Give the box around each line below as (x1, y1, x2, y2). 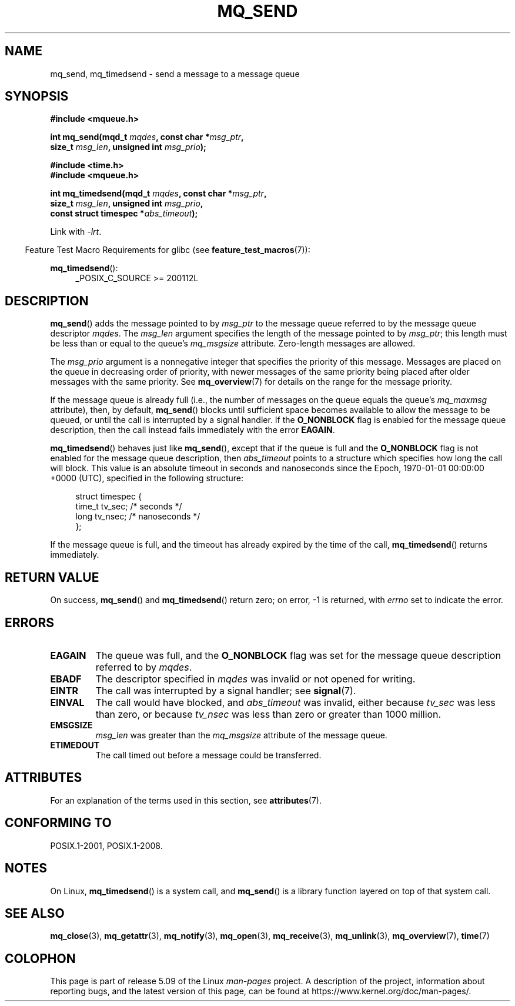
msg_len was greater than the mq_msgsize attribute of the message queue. (95, 729, 387, 740)
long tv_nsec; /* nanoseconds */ (75, 511, 200, 522)
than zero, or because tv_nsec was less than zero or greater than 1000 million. (95, 708, 442, 720)
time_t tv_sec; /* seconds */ (75, 501, 182, 512)
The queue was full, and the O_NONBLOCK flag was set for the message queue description (95, 649, 501, 661)
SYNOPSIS (5, 89, 69, 104)
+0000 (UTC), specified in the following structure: (50, 473, 244, 484)
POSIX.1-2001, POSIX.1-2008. (50, 840, 163, 851)
